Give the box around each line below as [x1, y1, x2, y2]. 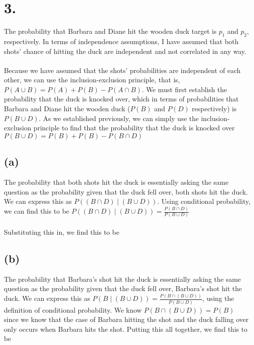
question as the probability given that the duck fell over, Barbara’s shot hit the [4, 283, 242, 294]
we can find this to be [4, 206, 70, 216]
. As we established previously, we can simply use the [39, 113, 199, 123]
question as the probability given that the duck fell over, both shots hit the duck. [4, 186, 248, 197]
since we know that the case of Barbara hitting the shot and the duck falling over [4, 314, 249, 324]
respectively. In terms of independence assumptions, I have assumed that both [4, 36, 239, 46]
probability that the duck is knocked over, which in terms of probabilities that [4, 94, 239, 104]
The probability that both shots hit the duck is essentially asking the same [4, 177, 229, 187]
